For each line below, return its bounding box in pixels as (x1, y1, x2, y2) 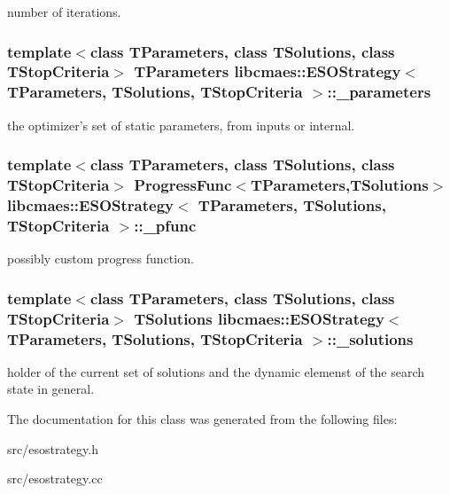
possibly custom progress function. (7, 249, 194, 268)
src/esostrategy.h (7, 439, 98, 458)
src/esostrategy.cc (7, 469, 103, 488)
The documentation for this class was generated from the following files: (7, 410, 398, 428)
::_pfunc (134, 214, 197, 236)
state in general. (7, 380, 95, 398)
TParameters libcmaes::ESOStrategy (134, 60, 401, 82)
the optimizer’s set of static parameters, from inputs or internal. (7, 115, 355, 134)
